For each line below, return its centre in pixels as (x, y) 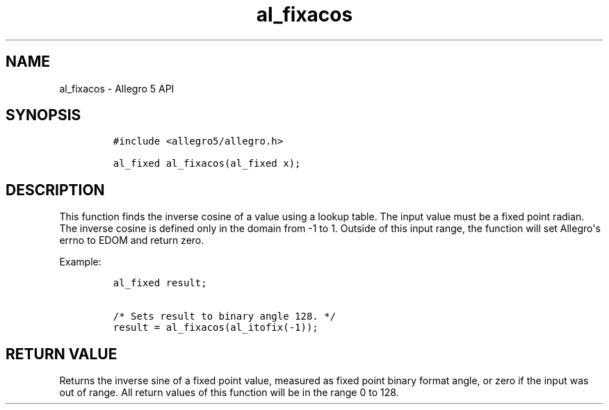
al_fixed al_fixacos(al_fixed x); (207, 164)
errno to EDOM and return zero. (132, 240)
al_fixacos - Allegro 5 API (117, 88)
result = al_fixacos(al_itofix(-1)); (216, 328)
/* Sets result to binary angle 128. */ (225, 317)
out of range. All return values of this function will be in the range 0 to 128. (229, 393)
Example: (80, 262)
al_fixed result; (160, 283)
